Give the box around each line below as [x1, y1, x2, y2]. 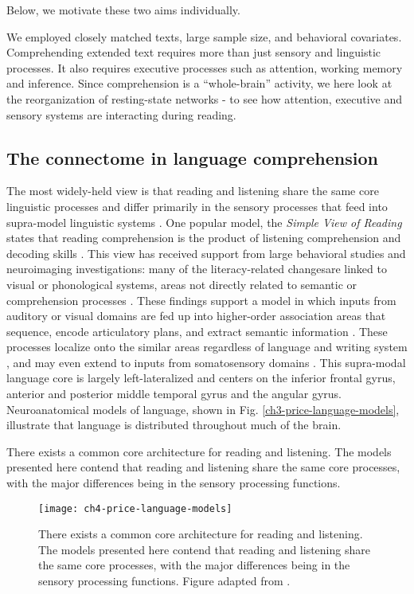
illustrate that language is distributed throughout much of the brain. [6, 416, 342, 433]
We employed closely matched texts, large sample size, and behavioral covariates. [6, 28, 402, 45]
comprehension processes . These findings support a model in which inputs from [6, 291, 396, 308]
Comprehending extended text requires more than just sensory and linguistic [6, 44, 381, 61]
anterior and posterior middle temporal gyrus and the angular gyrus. [6, 385, 342, 402]
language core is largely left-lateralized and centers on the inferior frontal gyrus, [6, 369, 396, 386]
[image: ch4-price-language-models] [38, 502, 232, 514]
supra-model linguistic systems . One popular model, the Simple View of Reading [6, 213, 402, 230]
